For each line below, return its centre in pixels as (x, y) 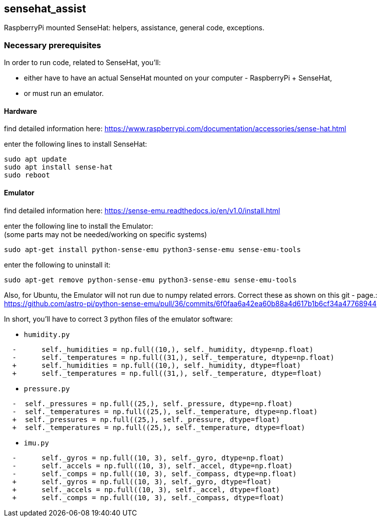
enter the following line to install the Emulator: (79, 226)
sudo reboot (27, 175)
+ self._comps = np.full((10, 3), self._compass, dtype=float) (148, 497)
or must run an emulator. (64, 93)
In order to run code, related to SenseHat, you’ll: (83, 63)
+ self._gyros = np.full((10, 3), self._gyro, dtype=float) (142, 481)
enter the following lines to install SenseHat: (76, 144)
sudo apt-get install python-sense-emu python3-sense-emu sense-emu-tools (153, 249)
